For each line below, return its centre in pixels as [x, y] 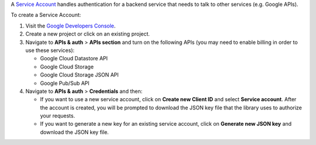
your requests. [58, 116]
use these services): [50, 50]
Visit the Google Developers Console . [71, 26]
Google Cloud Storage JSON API [80, 75]
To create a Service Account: [46, 15]
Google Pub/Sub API [65, 83]
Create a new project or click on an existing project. [88, 34]
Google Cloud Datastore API [74, 58]
